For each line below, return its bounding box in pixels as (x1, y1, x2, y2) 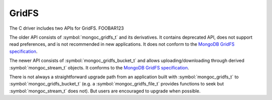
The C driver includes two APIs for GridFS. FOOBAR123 (9, 25, 124, 31)
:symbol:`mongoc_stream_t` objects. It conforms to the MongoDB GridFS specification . (9, 64, 189, 70)
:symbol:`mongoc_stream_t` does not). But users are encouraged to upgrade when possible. (9, 88, 201, 94)
